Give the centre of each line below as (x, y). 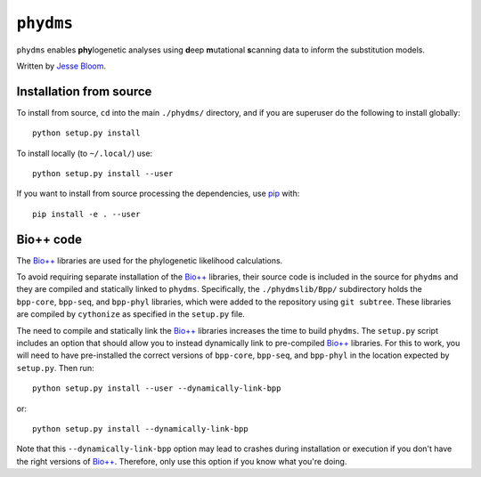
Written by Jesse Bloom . (61, 66)
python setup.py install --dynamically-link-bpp (140, 428)
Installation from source (84, 91)
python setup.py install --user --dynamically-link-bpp (157, 388)
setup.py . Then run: (55, 368)
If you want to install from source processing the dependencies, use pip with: (158, 194)
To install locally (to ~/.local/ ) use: (85, 153)
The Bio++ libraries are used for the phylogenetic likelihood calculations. (150, 260)
